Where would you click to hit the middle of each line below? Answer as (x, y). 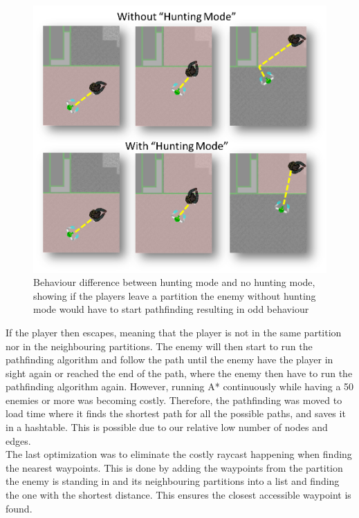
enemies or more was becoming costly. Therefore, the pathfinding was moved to (174, 400)
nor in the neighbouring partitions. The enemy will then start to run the (159, 346)
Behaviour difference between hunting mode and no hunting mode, (174, 282)
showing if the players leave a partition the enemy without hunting (175, 295)
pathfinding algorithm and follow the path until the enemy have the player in (169, 359)
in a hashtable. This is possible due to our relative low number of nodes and (167, 427)
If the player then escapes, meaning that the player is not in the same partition (174, 332)
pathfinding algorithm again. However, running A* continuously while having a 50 (180, 386)
